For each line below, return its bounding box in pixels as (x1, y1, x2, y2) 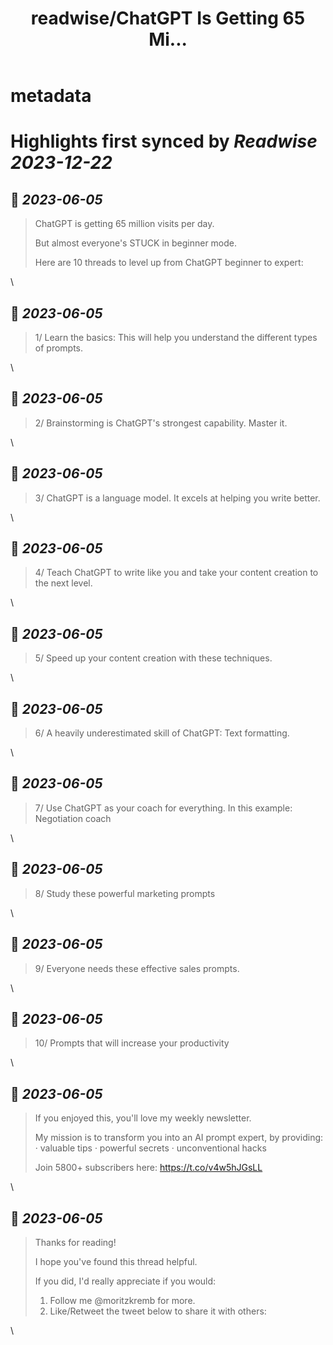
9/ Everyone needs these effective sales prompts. (34, 962, 240, 974)
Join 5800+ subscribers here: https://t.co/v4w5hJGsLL (34, 1162, 263, 1174)
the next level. (34, 577, 93, 589)
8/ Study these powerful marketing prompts (34, 887, 216, 899)
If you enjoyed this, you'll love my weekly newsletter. (34, 1112, 252, 1124)
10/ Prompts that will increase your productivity (34, 1037, 230, 1049)
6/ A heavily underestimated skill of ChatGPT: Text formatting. (34, 727, 290, 739)
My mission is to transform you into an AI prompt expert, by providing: (34, 1132, 324, 1144)
